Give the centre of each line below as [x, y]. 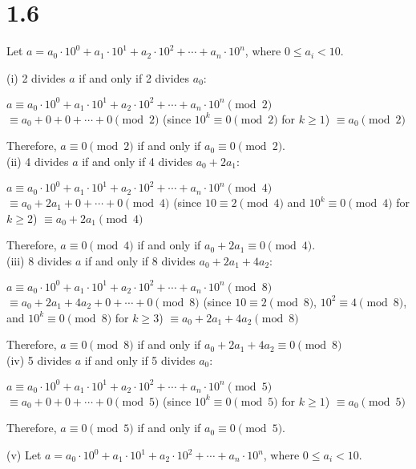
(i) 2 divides [36, 77]
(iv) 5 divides [39, 360]
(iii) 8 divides [39, 260]
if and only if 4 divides [137, 161]
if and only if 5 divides [140, 360]
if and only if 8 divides [140, 260]
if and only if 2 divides [134, 77]
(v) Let [24, 455]
